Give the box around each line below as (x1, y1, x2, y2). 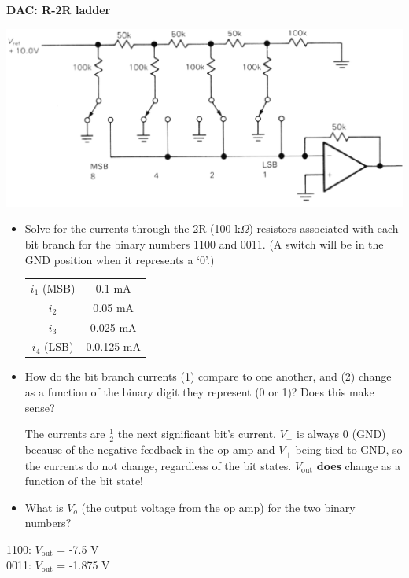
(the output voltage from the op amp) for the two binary (81, 499, 356, 515)
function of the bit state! (24, 473, 144, 489)
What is (24, 499, 64, 515)
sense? (24, 399, 55, 415)
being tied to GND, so (295, 441, 403, 458)
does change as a (316, 457, 401, 473)
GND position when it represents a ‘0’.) (24, 251, 215, 267)
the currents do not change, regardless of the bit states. (24, 457, 292, 473)
